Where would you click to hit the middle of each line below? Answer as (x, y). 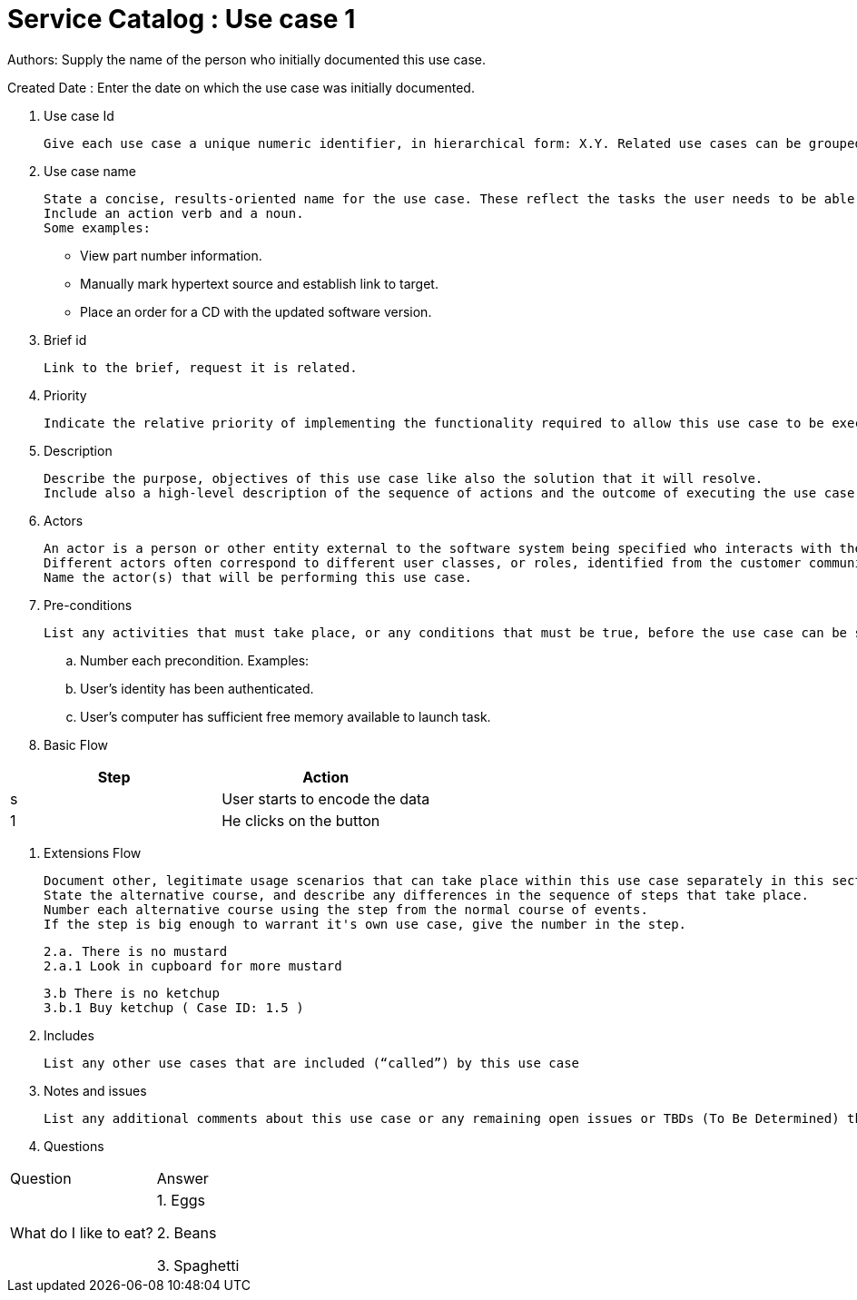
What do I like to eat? (82, 1232)
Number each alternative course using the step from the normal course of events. (346, 909)
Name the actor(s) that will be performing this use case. (258, 577)
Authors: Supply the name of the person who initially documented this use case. (247, 59)
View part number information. (171, 255)
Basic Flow (76, 744)
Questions (74, 1146)
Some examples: (98, 227)
